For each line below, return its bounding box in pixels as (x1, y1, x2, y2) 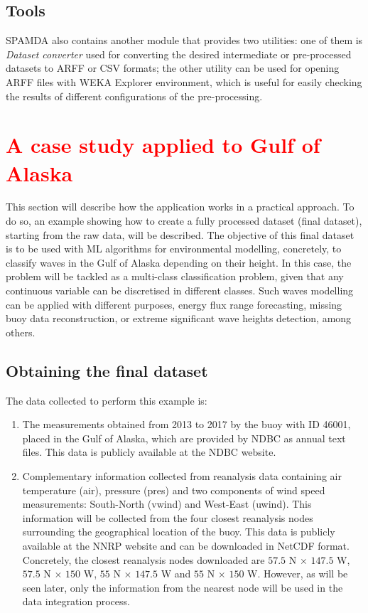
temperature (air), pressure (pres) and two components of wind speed (22, 482, 325, 497)
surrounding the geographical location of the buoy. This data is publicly (22, 524, 335, 539)
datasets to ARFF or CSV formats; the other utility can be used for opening (6, 60, 340, 75)
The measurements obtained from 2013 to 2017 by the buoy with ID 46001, (22, 417, 351, 432)
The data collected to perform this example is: (6, 393, 207, 407)
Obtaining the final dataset (6, 359, 208, 381)
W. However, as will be (247, 566, 348, 581)
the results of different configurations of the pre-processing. (6, 88, 263, 103)
